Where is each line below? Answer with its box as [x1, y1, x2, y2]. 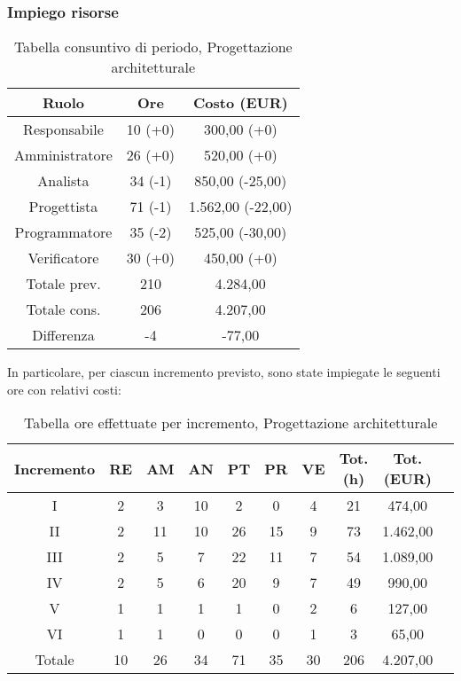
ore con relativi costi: [7, 380, 121, 398]
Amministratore [14, 145, 113, 166]
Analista [37, 170, 90, 192]
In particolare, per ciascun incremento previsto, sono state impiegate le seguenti [7, 363, 441, 381]
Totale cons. [26, 299, 101, 320]
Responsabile [23, 119, 104, 140]
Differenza [32, 325, 95, 346]
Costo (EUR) [193, 92, 288, 113]
